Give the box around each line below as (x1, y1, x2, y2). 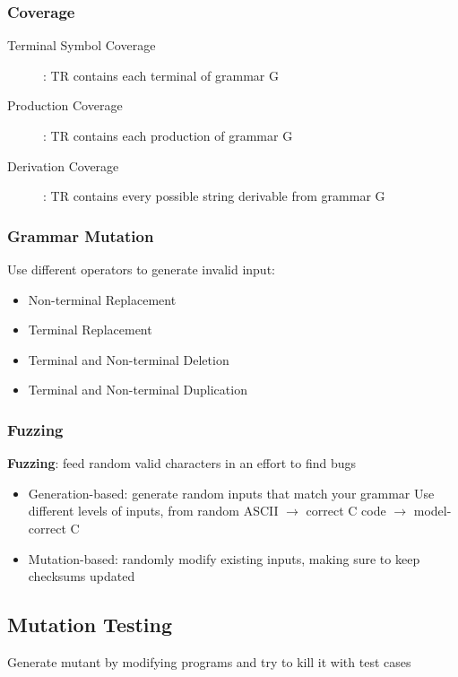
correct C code (306, 501, 386, 520)
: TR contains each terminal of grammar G (43, 65, 279, 84)
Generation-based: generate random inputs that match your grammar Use (28, 483, 435, 502)
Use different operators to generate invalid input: (7, 260, 275, 278)
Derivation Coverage (7, 156, 119, 175)
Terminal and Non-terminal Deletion (28, 350, 229, 369)
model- (413, 501, 452, 520)
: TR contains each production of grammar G (43, 126, 293, 144)
